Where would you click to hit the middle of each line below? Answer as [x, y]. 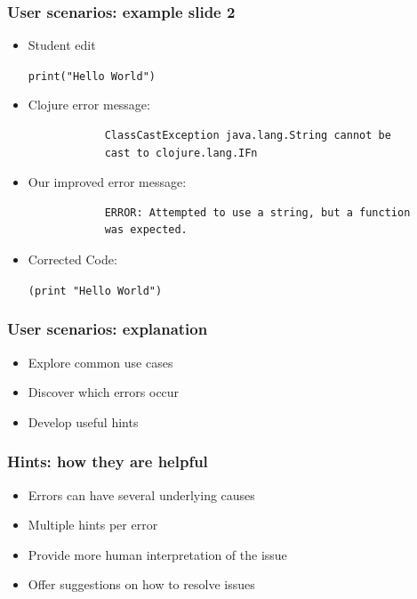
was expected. [146, 230]
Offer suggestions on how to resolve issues [141, 584]
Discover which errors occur [104, 392]
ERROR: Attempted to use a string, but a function [257, 212]
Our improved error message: [107, 182]
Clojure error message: [89, 105]
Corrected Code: [72, 259]
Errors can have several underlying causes [141, 494]
